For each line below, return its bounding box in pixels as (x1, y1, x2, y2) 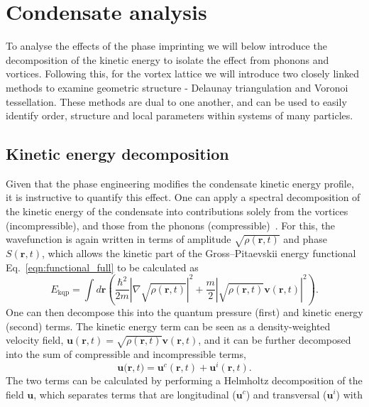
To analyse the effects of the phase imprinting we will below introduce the (6, 38, 327, 53)
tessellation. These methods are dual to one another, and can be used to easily (6, 94, 347, 109)
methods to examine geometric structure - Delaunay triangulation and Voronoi (6, 80, 348, 94)
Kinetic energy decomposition (6, 143, 229, 165)
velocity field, (6, 332, 64, 347)
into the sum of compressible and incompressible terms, (6, 347, 246, 362)
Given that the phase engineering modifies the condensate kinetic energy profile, (6, 175, 354, 190)
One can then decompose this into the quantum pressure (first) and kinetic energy (6, 305, 363, 320)
